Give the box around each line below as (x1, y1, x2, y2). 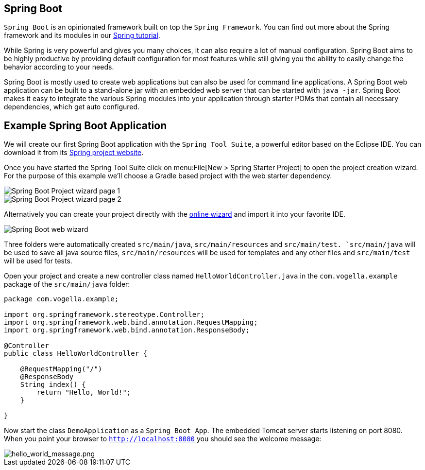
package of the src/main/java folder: (4, 280, 130, 289)
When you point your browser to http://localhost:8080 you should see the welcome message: (4, 435, 322, 443)
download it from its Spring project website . (4, 148, 144, 157)
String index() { (20, 381, 86, 389)
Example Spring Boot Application (4, 119, 167, 132)
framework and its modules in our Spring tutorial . (4, 31, 160, 40)
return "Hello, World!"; (36, 388, 131, 397)
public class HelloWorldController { (4, 349, 148, 358)
